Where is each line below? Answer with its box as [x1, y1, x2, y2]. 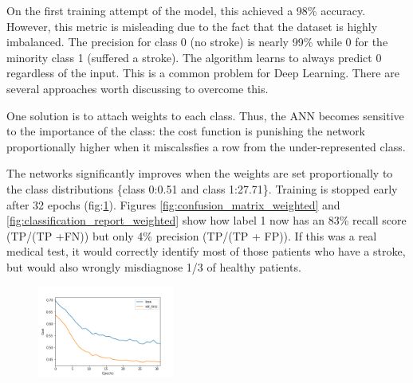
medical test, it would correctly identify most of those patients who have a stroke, [6, 243, 406, 260]
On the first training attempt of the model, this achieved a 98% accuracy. [6, 2, 366, 18]
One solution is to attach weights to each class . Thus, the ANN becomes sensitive [6, 107, 404, 123]
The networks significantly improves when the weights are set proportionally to [6, 165, 393, 182]
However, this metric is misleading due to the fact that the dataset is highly [6, 18, 378, 34]
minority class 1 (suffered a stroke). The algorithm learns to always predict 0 [6, 49, 382, 65]
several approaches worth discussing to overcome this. [6, 80, 269, 96]
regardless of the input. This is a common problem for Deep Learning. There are [6, 64, 399, 81]
